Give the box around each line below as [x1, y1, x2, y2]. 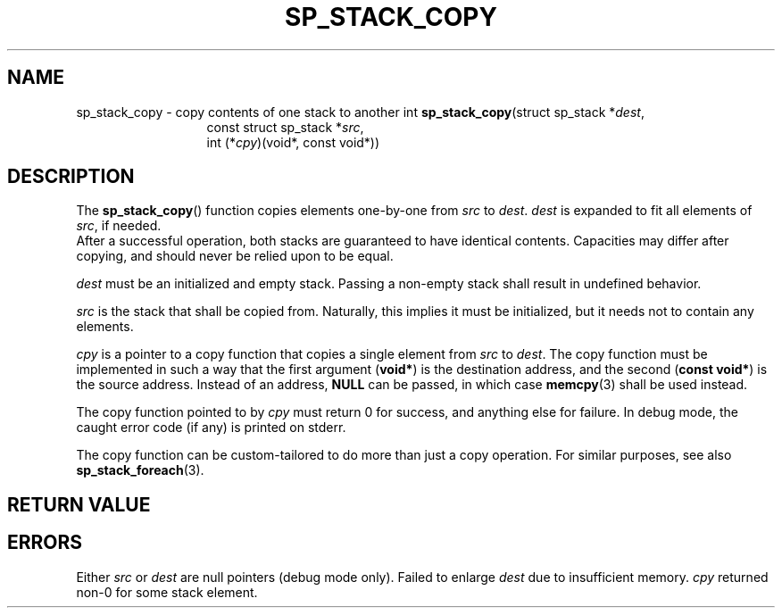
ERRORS [7, 531, 83, 554]
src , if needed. [76, 218, 162, 234]
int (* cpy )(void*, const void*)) [206, 134, 380, 150]
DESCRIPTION [7, 165, 135, 188]
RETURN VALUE [7, 493, 151, 516]
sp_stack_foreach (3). [76, 462, 204, 478]
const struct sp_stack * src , [206, 119, 364, 135]
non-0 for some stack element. [76, 584, 258, 600]
